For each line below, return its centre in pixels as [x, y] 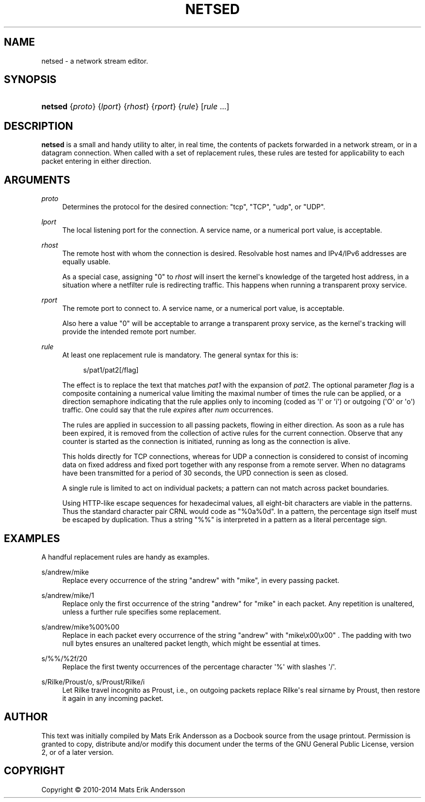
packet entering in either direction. [96, 161]
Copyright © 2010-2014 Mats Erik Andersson [113, 789]
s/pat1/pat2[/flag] [111, 370]
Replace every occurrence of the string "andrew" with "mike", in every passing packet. [201, 580]
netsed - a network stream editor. [95, 61]
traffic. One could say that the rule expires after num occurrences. [168, 410]
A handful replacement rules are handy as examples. [125, 557]
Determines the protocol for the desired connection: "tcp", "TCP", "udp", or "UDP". [194, 207]
